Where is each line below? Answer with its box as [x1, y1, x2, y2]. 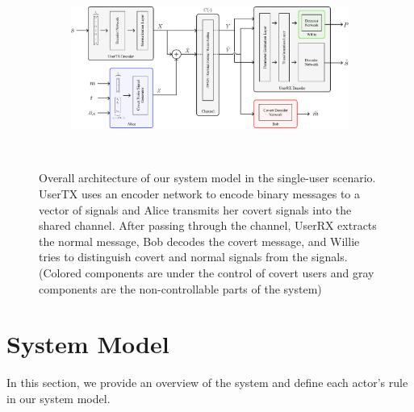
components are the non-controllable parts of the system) [39, 280, 322, 297]
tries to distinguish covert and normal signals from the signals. [39, 248, 348, 265]
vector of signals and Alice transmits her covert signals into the [39, 201, 352, 218]
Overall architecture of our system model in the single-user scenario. [39, 169, 376, 186]
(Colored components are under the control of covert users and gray [39, 264, 374, 281]
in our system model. [6, 389, 111, 406]
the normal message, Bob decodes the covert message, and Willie [39, 232, 360, 249]
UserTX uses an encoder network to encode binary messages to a [39, 185, 360, 202]
